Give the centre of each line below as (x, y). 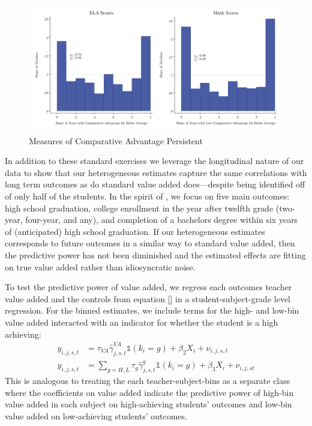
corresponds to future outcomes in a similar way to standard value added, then (150, 243)
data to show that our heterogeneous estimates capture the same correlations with (156, 172)
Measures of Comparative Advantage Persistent (116, 140)
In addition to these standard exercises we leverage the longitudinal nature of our (154, 161)
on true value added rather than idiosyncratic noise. (100, 266)
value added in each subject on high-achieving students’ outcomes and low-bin (148, 404)
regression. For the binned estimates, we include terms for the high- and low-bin (152, 310)
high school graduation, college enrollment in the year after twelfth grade (139, 208)
